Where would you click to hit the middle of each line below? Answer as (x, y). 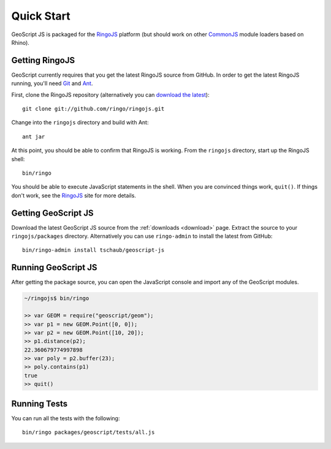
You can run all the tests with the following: (66, 418)
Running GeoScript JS (54, 267)
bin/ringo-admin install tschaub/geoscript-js (93, 250)
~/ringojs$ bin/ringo (57, 298)
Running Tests (39, 403)
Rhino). (21, 42)
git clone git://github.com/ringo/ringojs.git (93, 109)
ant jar (34, 137)
